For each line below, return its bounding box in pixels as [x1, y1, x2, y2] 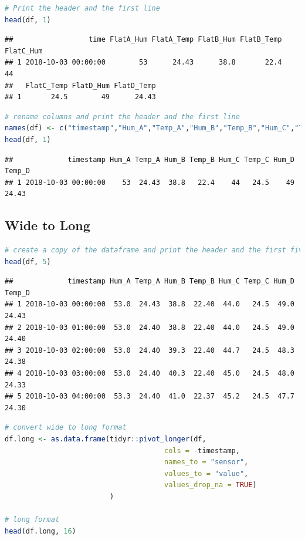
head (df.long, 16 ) [5, 526, 76, 535]
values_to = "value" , [164, 469, 249, 478]
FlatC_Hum [5, 46, 43, 55]
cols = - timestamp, [164, 446, 240, 455]
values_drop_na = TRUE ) [164, 481, 257, 490]
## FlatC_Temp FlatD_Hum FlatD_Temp [5, 81, 156, 90]
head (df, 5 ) [5, 257, 51, 266]
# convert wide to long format [5, 423, 127, 432]
